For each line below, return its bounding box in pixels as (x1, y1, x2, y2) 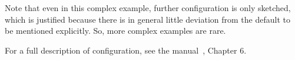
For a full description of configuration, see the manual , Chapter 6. (5, 44, 247, 56)
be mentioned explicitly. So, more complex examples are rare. (5, 24, 226, 37)
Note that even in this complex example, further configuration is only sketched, (5, 2, 291, 13)
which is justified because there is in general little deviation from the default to (5, 13, 290, 25)
